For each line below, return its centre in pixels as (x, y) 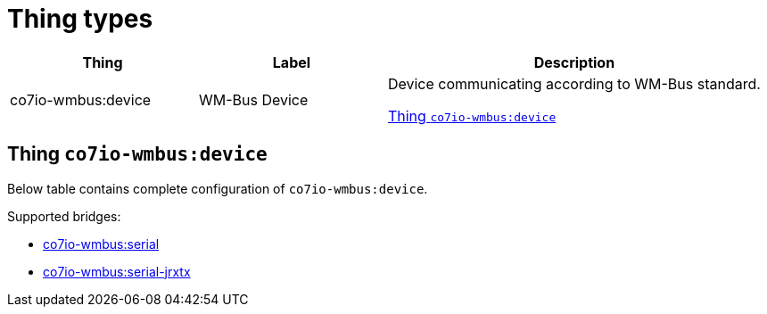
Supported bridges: (64, 216)
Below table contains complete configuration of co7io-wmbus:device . (218, 188)
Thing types (80, 19)
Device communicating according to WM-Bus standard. (574, 83)
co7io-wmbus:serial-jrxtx (117, 271)
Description (574, 62)
